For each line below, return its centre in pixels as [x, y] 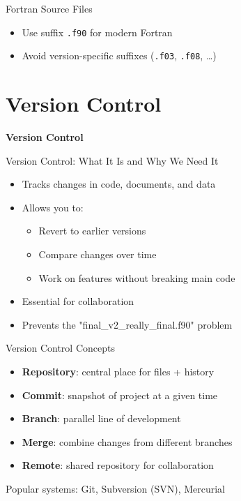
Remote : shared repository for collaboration [118, 465]
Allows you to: [53, 207]
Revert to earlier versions [92, 231]
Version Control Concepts [60, 348]
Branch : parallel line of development [101, 418]
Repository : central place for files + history [118, 371]
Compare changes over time [98, 254]
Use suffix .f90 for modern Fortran [97, 32]
